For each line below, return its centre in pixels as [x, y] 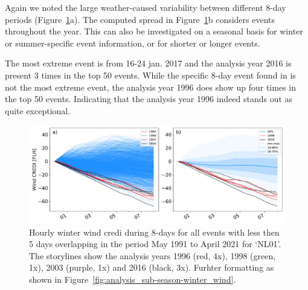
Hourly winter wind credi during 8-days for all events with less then [154, 232]
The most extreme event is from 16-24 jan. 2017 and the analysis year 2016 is [148, 63]
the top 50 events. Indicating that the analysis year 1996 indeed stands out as [149, 99]
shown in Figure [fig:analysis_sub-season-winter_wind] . [133, 279]
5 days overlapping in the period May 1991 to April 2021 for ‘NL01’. [155, 244]
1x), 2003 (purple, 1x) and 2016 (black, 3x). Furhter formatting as [152, 267]
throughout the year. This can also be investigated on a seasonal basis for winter [154, 31]
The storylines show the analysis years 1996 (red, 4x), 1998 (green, [152, 255]
